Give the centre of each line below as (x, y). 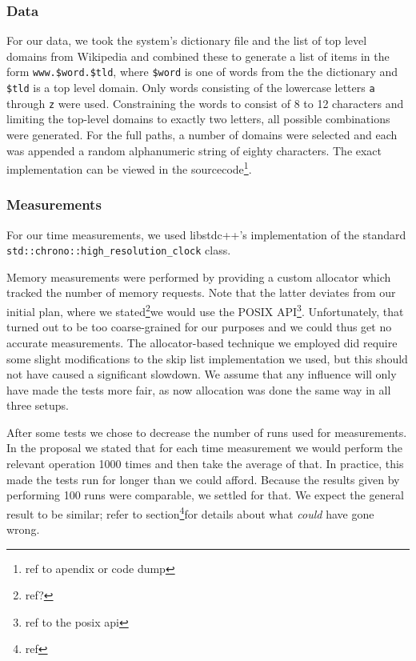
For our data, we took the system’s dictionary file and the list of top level (187, 40)
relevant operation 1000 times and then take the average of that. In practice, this (205, 464)
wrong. (23, 529)
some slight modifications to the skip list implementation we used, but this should (207, 358)
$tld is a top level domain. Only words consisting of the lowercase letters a (191, 88)
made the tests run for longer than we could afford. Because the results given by (203, 479)
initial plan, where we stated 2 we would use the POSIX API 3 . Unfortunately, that (205, 310)
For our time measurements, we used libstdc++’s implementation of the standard (206, 234)
